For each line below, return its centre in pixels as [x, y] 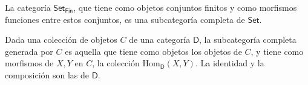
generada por [29, 51]
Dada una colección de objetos [61, 39]
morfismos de [29, 63]
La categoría [28, 7]
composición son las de [47, 74]
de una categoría [160, 39]
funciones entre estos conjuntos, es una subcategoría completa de [125, 19]
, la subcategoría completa [248, 39]
